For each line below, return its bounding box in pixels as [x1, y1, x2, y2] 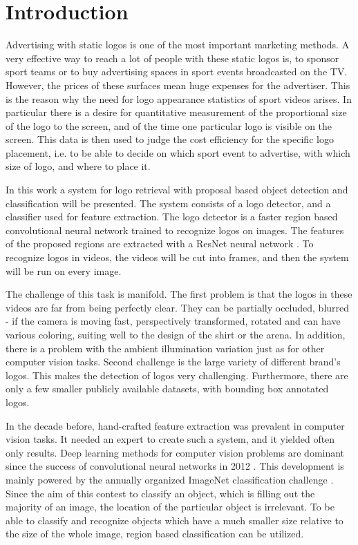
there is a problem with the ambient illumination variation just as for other [6, 341, 325, 355]
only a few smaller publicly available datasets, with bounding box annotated [6, 381, 329, 396]
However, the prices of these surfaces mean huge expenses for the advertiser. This [6, 77, 350, 92]
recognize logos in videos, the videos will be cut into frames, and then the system [6, 250, 349, 265]
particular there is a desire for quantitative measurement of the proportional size [6, 105, 347, 119]
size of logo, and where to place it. [6, 159, 151, 173]
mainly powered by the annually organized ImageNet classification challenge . [6, 472, 334, 486]
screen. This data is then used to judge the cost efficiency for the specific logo [6, 132, 334, 146]
